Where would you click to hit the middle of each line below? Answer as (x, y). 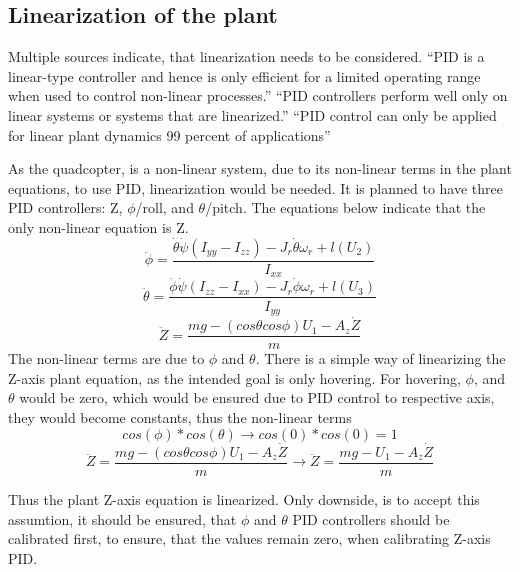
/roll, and (164, 207)
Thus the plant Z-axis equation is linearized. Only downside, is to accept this (244, 498)
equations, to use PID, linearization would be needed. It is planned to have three (255, 187)
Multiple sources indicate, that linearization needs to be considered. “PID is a (246, 56)
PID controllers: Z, (65, 207)
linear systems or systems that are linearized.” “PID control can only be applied (252, 114)
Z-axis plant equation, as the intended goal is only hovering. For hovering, (234, 377)
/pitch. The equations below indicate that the (345, 207)
